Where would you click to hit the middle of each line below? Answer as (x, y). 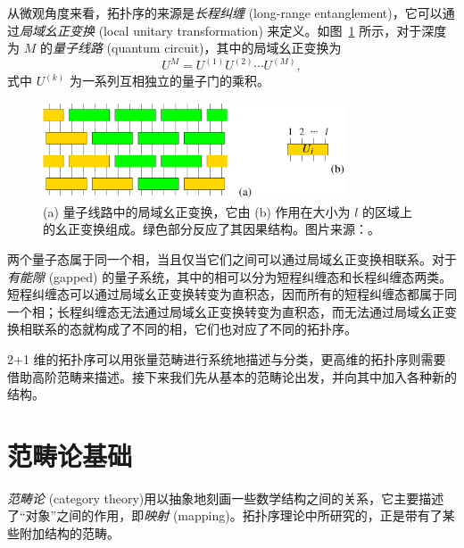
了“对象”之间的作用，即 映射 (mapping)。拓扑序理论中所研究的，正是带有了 (225, 515)
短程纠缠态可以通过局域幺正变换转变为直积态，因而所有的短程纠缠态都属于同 (232, 294)
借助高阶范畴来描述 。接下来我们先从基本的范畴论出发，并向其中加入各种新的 (232, 376)
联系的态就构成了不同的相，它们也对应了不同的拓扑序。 (194, 329)
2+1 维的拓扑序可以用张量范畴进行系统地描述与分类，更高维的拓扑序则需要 (227, 358)
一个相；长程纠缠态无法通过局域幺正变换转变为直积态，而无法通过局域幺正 (226, 311)
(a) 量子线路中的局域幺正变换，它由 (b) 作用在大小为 (197, 211)
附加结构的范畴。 (69, 533)
